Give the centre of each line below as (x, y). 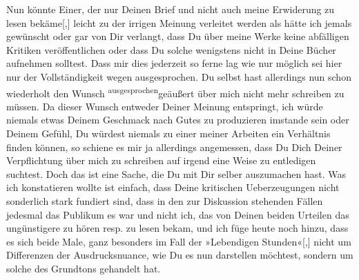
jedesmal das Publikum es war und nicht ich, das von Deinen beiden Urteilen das (178, 214)
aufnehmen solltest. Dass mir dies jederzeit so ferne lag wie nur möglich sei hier (174, 63)
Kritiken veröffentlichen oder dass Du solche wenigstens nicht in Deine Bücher (171, 49)
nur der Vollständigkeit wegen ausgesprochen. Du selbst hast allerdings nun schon (179, 76)
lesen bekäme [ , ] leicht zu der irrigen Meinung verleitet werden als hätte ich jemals (179, 22)
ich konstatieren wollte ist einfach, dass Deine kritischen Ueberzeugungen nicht (173, 187)
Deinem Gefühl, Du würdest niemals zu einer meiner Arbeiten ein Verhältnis (168, 133)
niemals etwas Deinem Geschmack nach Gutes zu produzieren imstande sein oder (178, 120)
